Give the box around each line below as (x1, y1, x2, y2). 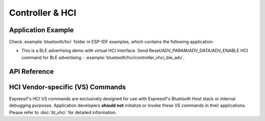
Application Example (9, 26, 74, 34)
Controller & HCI (9, 7, 77, 18)
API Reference (9, 67, 54, 76)
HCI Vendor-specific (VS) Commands (9, 83, 126, 91)
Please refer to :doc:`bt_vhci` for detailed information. (9, 109, 117, 115)
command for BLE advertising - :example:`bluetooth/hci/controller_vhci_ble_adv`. (21, 54, 185, 60)
